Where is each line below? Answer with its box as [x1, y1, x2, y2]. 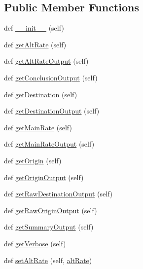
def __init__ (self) [4, 23, 64, 33]
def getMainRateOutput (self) [4, 139, 95, 149]
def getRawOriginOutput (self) [4, 205, 97, 215]
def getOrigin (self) [4, 155, 62, 165]
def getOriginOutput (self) [4, 172, 84, 182]
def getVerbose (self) [4, 238, 66, 248]
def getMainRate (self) [4, 122, 72, 132]
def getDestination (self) [4, 89, 77, 99]
